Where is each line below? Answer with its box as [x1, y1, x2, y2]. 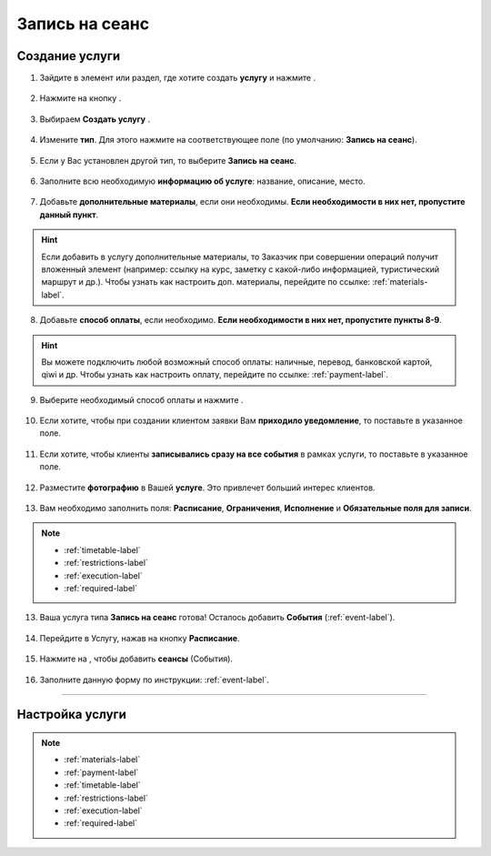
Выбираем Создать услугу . [39, 114, 150, 125]
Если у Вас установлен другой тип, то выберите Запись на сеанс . [39, 155, 297, 166]
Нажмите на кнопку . [39, 93, 122, 104]
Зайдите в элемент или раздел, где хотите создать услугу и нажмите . [39, 73, 316, 84]
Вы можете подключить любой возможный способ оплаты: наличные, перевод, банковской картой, [41, 356, 433, 368]
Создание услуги [16, 48, 121, 64]
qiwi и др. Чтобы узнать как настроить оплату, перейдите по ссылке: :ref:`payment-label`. [41, 369, 389, 380]
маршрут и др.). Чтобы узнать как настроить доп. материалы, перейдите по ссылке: [41, 277, 371, 287]
